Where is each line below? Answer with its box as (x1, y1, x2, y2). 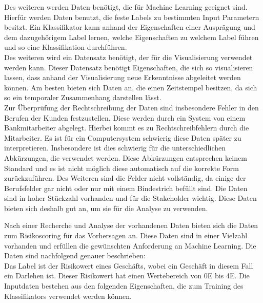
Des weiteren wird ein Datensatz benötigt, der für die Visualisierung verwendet (4, 51, 253, 62)
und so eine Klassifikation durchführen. (4, 42, 127, 52)
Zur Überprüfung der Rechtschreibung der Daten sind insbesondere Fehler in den (4, 102, 259, 112)
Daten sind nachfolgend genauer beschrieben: (4, 250, 146, 261)
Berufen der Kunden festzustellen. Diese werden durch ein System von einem (4, 112, 246, 123)
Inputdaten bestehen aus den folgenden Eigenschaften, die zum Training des (4, 280, 244, 291)
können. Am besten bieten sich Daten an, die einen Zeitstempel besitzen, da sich (4, 82, 257, 92)
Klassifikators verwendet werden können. (4, 290, 132, 301)
